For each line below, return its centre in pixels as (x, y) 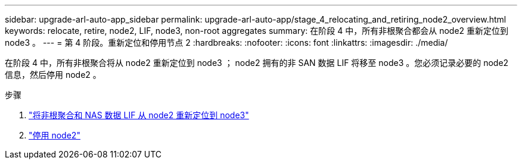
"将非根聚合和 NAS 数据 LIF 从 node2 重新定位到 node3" (139, 115)
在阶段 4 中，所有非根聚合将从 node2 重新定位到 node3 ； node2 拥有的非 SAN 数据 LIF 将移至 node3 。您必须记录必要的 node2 (257, 63)
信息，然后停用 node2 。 (53, 75)
